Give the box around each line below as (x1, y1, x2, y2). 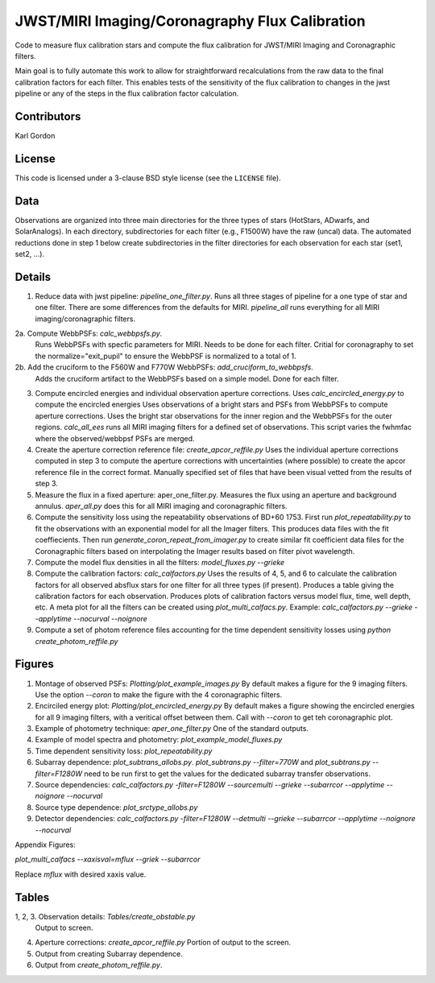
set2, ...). (14, 250, 44, 258)
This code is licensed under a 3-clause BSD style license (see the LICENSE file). (14, 173, 281, 183)
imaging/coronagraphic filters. (35, 314, 136, 324)
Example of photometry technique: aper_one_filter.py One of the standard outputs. (35, 724, 309, 733)
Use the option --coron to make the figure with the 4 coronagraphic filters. (35, 689, 283, 700)
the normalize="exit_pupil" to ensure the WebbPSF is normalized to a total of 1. (35, 351, 297, 361)
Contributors (14, 109, 81, 123)
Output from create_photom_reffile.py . (35, 960, 163, 970)
